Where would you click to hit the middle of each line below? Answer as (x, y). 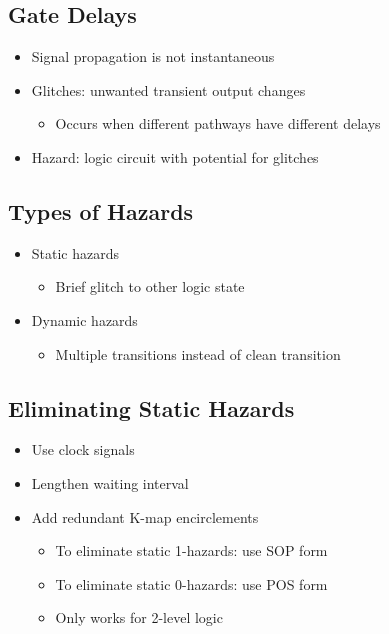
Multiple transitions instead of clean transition (198, 353)
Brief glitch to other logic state (150, 286)
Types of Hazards (101, 210)
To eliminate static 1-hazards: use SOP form (191, 550)
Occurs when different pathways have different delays (218, 123)
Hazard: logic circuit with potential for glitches (175, 156)
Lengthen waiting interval (110, 482)
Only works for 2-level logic (139, 617)
